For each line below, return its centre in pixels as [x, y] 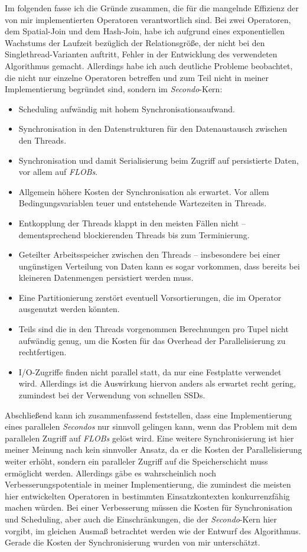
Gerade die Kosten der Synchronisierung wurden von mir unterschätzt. [133, 542]
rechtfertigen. [43, 352]
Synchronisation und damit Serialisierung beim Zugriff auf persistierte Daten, [159, 160]
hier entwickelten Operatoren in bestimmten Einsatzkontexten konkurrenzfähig [147, 496]
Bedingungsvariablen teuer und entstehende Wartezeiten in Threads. [143, 203]
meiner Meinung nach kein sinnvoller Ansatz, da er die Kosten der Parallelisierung [153, 449]
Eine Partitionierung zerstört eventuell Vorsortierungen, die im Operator [150, 297]
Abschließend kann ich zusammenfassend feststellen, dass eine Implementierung [148, 415]
